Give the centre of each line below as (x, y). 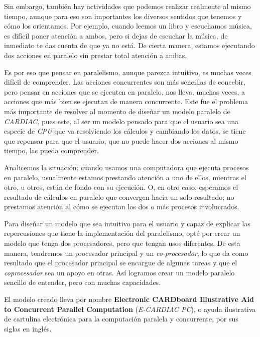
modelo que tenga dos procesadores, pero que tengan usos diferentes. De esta (122, 243)
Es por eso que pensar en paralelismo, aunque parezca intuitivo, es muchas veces (128, 72)
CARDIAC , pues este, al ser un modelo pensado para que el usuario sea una (121, 121)
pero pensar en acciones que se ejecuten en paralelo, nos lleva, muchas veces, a (124, 91)
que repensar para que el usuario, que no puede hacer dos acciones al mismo (121, 140)
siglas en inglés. (28, 328)
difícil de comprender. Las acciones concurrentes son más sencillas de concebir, (125, 82)
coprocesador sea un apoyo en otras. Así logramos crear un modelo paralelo (119, 272)
